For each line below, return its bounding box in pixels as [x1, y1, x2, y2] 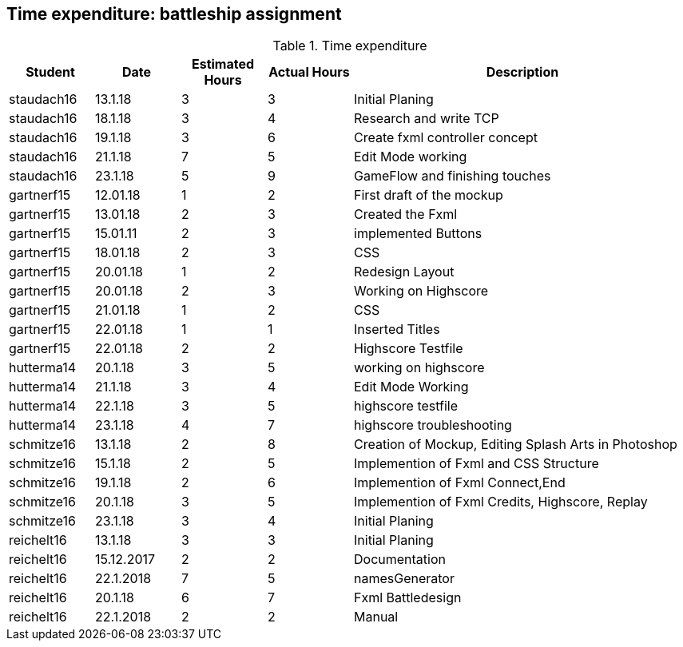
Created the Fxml [354, 206, 458, 223]
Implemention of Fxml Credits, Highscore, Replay [354, 494, 648, 510]
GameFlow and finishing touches [354, 168, 551, 185]
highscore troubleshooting [354, 417, 512, 434]
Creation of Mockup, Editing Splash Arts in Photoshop [354, 436, 677, 453]
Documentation [354, 551, 446, 568]
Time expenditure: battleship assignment [6, 4, 342, 24]
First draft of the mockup [354, 187, 503, 204]
